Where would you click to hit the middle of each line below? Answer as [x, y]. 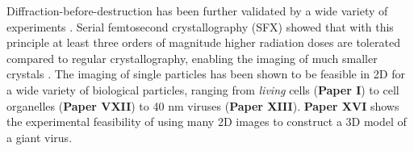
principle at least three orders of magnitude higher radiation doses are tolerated [203, 42]
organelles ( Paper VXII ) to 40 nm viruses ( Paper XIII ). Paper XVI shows [203, 105]
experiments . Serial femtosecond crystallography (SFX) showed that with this [200, 26]
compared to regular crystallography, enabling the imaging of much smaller [192, 58]
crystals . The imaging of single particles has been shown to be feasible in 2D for [206, 74]
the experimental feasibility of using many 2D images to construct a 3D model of [207, 122]
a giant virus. [40, 137]
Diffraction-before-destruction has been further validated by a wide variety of [197, 10]
